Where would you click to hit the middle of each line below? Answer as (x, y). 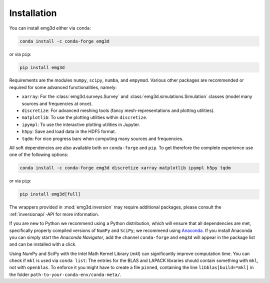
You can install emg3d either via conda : (50, 28)
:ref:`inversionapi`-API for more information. (54, 214)
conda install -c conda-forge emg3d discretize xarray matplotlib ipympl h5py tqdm (125, 168)
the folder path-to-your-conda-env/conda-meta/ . (65, 274)
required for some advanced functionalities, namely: (63, 87)
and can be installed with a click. (43, 244)
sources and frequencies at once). (57, 103)
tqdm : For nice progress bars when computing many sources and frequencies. (102, 138)
